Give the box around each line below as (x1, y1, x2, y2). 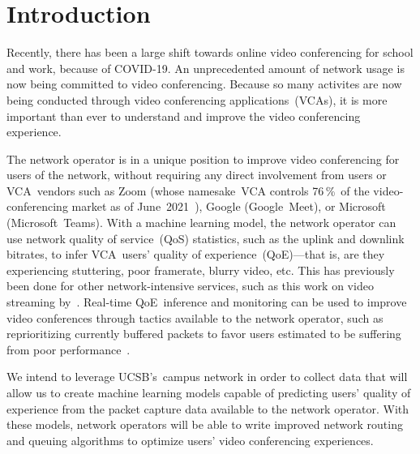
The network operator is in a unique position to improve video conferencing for (6, 150, 400, 167)
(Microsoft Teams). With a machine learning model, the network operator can (6, 214, 396, 231)
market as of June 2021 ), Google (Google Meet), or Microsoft (71, 198, 386, 215)
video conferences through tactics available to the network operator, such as (6, 309, 384, 326)
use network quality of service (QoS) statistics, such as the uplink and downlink (6, 229, 405, 246)
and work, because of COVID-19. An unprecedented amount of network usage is (6, 59, 405, 76)
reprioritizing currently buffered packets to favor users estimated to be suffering (6, 325, 401, 342)
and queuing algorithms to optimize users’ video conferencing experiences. (6, 431, 374, 448)
